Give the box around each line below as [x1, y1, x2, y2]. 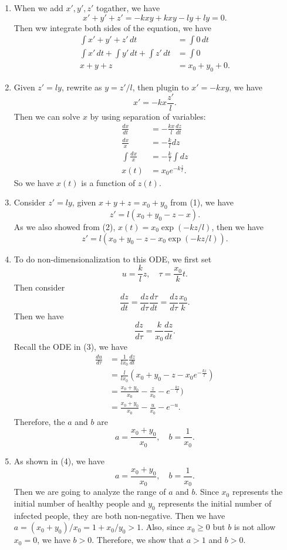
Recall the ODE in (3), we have [13, 340, 127, 352]
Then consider [13, 281, 65, 293]
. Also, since [141, 521, 184, 533]
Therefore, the [13, 415, 65, 427]
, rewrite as [61, 81, 102, 93]
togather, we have [96, 2, 160, 14]
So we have [13, 176, 54, 188]
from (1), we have [170, 196, 234, 208]
